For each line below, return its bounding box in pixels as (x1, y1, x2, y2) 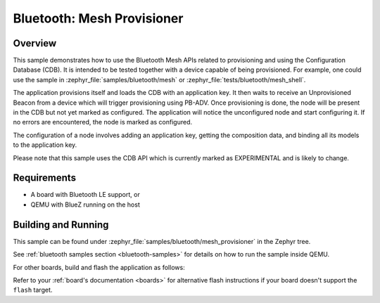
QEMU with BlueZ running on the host (30, 200, 140, 209)
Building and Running (13, 219, 109, 231)
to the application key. (13, 141, 77, 149)
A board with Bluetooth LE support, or (30, 191, 140, 199)
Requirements (13, 172, 77, 184)
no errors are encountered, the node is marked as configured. (13, 118, 193, 127)
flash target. (13, 285, 53, 295)
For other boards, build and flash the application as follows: (13, 263, 186, 271)
